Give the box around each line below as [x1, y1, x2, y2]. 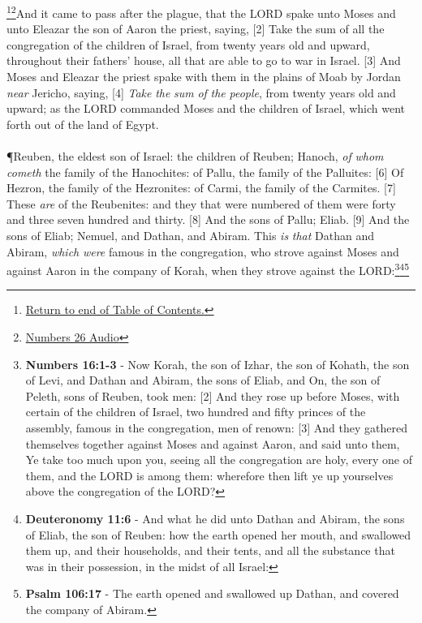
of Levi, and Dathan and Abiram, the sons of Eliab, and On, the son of [25, 372, 381, 389]
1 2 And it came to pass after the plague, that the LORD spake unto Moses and [6, 2, 396, 21]
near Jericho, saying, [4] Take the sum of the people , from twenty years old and [6, 84, 396, 101]
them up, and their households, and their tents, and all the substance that [25, 542, 395, 559]
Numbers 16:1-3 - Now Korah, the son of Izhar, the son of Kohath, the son [25, 355, 410, 372]
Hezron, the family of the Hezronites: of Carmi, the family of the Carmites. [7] [6, 179, 396, 196]
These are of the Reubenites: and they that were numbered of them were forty [6, 195, 396, 212]
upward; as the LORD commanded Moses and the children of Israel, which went [6, 100, 405, 117]
